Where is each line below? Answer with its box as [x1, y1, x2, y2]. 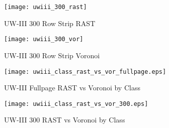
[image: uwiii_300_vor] [4, 36, 83, 43]
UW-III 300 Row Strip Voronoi [4, 50, 100, 60]
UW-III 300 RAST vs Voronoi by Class [4, 114, 125, 125]
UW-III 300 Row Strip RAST [4, 18, 96, 28]
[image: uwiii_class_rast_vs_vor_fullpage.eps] [4, 68, 166, 75]
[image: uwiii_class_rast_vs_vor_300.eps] [4, 100, 148, 107]
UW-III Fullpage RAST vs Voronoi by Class [4, 82, 140, 93]
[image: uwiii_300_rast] [4, 4, 87, 11]
